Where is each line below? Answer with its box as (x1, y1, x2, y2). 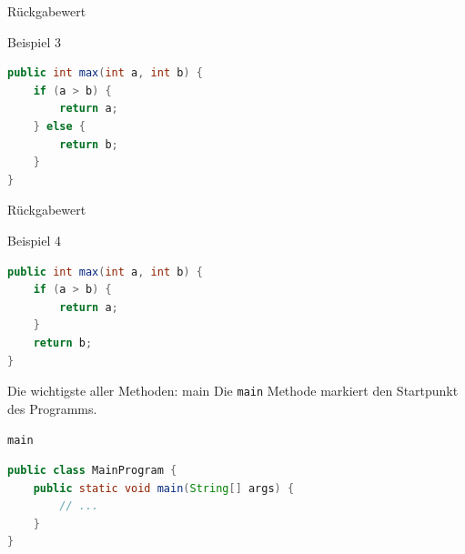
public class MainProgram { (7, 464, 177, 477)
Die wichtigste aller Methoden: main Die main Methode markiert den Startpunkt (7, 381, 459, 400)
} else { (33, 119, 86, 133)
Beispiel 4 (7, 230, 61, 249)
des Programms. (7, 398, 97, 418)
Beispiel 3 (7, 32, 61, 51)
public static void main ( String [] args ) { (33, 481, 295, 495)
